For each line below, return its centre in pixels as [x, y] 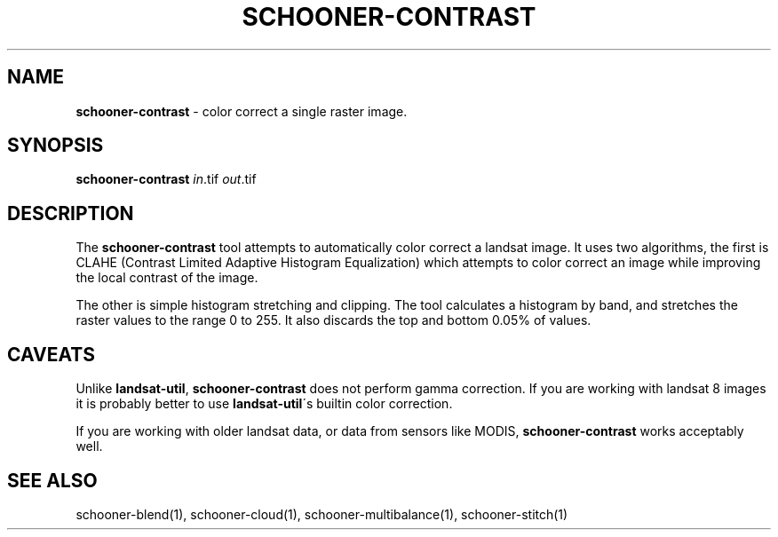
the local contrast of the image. [167, 278]
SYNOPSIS [56, 146]
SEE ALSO [52, 480]
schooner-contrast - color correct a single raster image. [242, 111]
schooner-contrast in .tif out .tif [166, 179]
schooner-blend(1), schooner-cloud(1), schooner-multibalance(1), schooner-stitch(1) [322, 514]
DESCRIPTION [71, 213]
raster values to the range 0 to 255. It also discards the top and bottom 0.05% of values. [333, 320]
